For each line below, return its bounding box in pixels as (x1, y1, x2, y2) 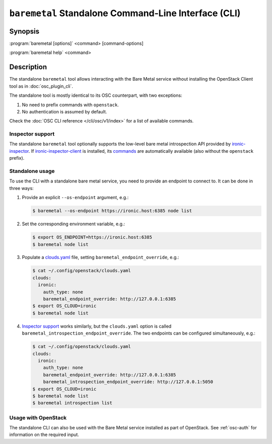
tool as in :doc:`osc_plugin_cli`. (9, 83, 73, 89)
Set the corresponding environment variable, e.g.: (22, 221, 125, 227)
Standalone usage (9, 168, 55, 174)
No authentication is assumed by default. (22, 108, 107, 114)
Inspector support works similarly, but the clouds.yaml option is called (22, 323, 172, 329)
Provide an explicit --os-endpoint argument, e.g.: (22, 195, 129, 201)
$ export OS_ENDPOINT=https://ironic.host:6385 (32, 234, 152, 240)
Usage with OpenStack (9, 414, 67, 421)
